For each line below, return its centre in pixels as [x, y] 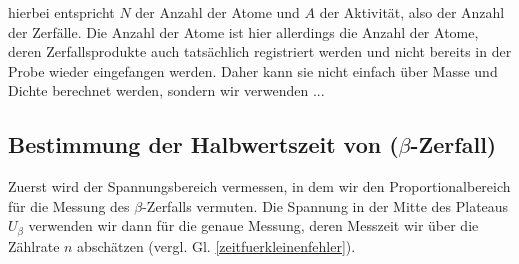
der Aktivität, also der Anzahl [412, 12]
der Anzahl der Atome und [217, 12]
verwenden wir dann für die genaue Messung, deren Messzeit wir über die [253, 225]
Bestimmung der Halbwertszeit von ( [203, 144]
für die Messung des [69, 205]
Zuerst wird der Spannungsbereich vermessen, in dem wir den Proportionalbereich [259, 186]
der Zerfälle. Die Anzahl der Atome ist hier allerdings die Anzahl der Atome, [243, 31]
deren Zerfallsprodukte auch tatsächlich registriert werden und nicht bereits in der [260, 51]
